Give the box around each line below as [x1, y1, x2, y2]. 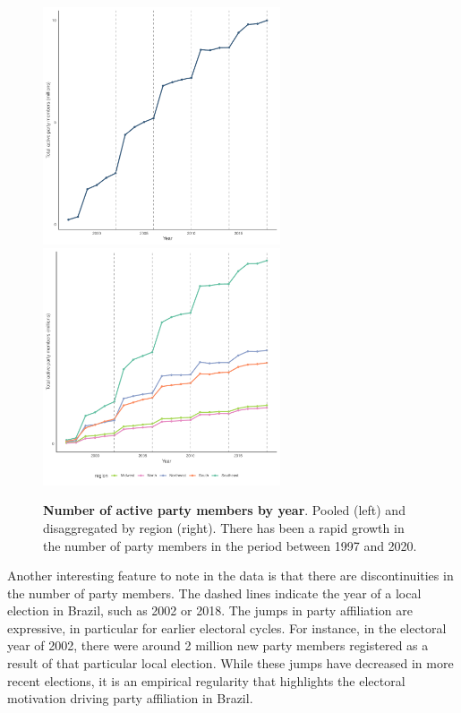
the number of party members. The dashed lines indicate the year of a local [7, 583, 422, 602]
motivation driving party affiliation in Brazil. [7, 689, 253, 708]
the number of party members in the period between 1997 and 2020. [43, 536, 417, 554]
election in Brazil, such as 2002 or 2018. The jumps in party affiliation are [7, 601, 413, 620]
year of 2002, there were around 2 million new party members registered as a [7, 636, 429, 655]
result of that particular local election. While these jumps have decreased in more [7, 654, 454, 673]
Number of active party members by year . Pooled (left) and [43, 501, 406, 520]
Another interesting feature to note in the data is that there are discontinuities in [7, 566, 454, 585]
